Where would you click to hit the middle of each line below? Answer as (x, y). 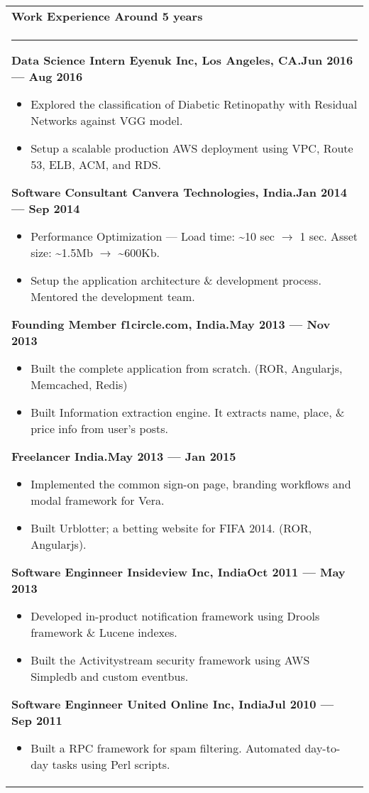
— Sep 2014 (46, 208)
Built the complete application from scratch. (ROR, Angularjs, (187, 368)
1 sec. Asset (329, 236)
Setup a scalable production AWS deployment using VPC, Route (192, 148)
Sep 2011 (37, 720)
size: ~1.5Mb (62, 252)
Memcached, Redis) (79, 384)
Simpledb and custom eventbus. (110, 676)
